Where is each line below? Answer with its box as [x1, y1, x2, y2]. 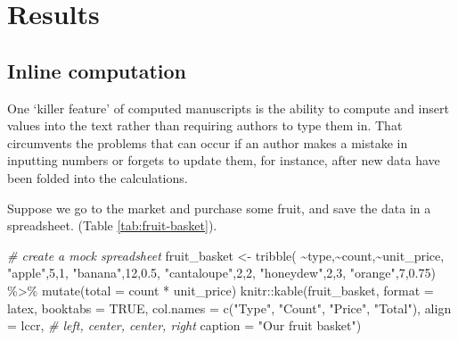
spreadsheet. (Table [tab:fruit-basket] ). [7, 216, 217, 235]
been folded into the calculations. [7, 168, 188, 187]
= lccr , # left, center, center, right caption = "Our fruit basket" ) [7, 316, 362, 335]
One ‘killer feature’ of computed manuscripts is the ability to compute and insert [7, 98, 449, 117]
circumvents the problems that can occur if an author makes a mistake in [7, 133, 408, 152]
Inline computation [7, 56, 186, 84]
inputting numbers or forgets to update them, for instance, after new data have [7, 151, 440, 170]
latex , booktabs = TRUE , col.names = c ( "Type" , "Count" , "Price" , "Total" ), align [7, 298, 452, 317]
